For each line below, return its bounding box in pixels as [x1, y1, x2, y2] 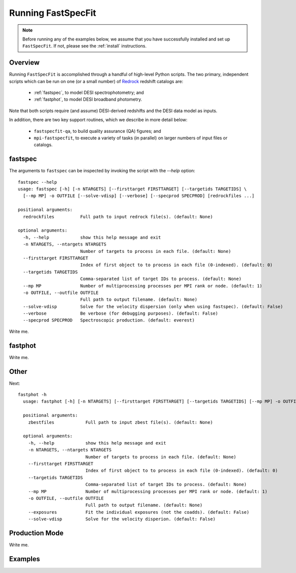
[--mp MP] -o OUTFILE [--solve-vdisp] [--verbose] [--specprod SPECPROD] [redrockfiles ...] [23, 193, 255, 199]
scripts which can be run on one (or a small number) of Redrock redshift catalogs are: [9, 78, 184, 84]
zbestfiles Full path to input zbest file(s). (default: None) [28, 419, 213, 425]
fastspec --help [18, 179, 57, 185]
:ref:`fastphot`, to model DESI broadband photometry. [34, 96, 143, 102]
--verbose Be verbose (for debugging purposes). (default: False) [23, 311, 219, 316]
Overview [9, 58, 40, 67]
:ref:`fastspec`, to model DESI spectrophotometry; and [34, 89, 144, 96]
